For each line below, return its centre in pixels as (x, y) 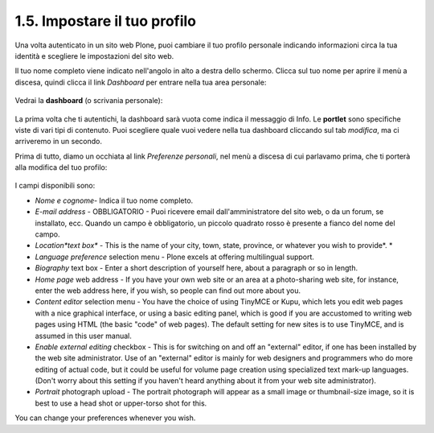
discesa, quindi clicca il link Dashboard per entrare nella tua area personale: (141, 82)
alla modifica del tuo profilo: (61, 167)
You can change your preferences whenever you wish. (105, 418)
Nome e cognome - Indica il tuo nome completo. (114, 200)
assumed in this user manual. (84, 336)
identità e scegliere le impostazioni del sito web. (94, 56)
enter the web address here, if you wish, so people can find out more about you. (168, 291)
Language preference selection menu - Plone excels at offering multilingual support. (175, 257)
